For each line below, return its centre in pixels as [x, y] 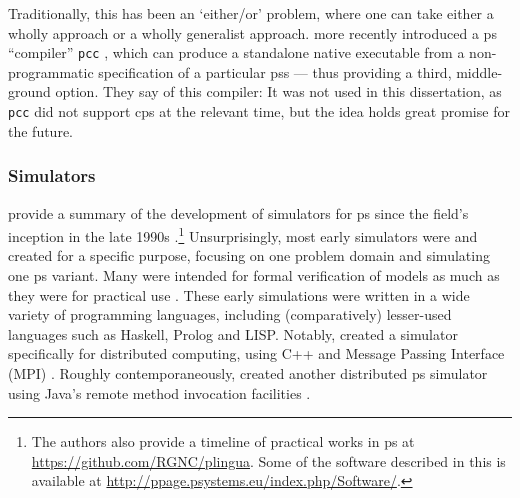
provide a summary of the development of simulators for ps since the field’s [238, 212]
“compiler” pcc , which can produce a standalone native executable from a [236, 52]
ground [29, 91]
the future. [41, 130]
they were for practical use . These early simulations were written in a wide [239, 294]
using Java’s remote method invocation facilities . [159, 392]
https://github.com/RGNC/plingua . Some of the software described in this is [268, 460]
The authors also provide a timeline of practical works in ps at [223, 441]
